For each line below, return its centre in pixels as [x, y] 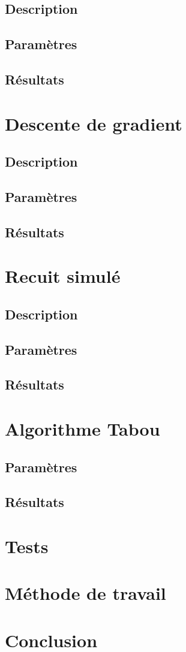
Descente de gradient [94, 123]
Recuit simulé [63, 276]
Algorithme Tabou [82, 428]
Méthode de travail [85, 593]
